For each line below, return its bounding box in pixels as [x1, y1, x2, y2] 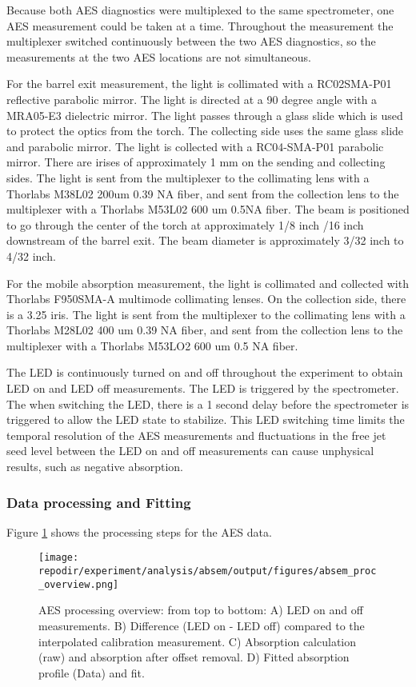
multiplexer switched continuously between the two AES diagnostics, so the [6, 33, 376, 50]
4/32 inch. [6, 247, 56, 264]
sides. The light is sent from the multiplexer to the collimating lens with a [6, 169, 370, 186]
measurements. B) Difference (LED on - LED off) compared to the [38, 617, 365, 633]
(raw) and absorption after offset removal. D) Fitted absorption [38, 649, 350, 665]
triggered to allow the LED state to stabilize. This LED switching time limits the [6, 411, 405, 428]
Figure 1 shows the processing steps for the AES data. [6, 523, 272, 540]
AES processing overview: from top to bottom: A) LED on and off [38, 601, 363, 618]
